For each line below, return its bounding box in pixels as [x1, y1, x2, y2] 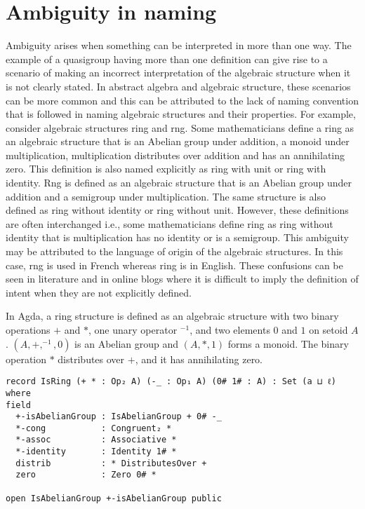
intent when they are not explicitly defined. [6, 285, 192, 299]
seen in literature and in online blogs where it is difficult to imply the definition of [6, 271, 359, 286]
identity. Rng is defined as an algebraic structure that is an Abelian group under [6, 175, 352, 190]
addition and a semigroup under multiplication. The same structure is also [6, 189, 326, 203]
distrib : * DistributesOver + [15, 458, 207, 468]
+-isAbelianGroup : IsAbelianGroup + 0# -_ [15, 412, 222, 422]
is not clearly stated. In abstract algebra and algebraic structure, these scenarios [6, 79, 351, 93]
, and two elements [190, 323, 270, 337]
